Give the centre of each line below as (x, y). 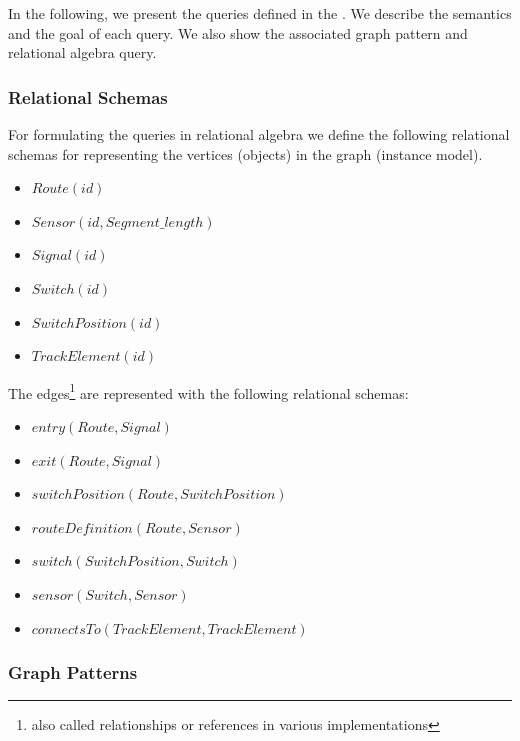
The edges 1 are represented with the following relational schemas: (208, 391)
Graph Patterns (73, 672)
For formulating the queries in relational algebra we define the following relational (259, 134)
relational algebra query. (82, 52)
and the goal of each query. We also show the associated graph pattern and (238, 32)
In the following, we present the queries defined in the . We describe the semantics (260, 13)
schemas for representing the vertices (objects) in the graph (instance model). (245, 153)
